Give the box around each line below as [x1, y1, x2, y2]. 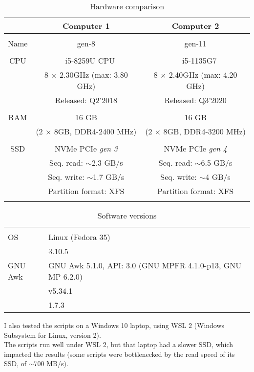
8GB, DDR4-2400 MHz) [54, 126, 137, 137]
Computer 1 [62, 20, 110, 31]
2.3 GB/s [91, 157, 123, 168]
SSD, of [4, 358, 27, 369]
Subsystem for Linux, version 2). [4, 329, 101, 340]
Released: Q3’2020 [164, 94, 227, 106]
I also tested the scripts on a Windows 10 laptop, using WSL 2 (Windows [4, 320, 225, 330]
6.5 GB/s [201, 157, 233, 168]
